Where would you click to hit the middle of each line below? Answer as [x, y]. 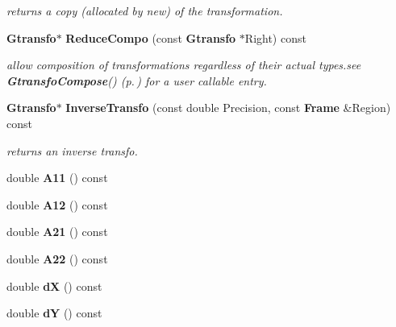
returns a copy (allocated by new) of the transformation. [145, 10]
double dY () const [54, 313]
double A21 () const [57, 232]
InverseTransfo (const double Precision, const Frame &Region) [228, 108]
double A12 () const [57, 204]
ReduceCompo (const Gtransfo [151, 37]
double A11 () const [57, 178]
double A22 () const [57, 258]
